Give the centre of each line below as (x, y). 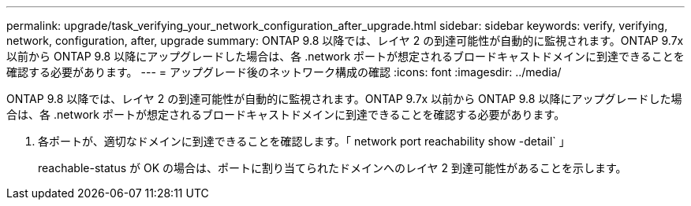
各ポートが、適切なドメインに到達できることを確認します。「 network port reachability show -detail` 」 (304, 141)
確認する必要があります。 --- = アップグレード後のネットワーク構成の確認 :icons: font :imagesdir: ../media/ (284, 72)
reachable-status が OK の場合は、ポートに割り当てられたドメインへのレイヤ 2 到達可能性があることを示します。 (332, 168)
